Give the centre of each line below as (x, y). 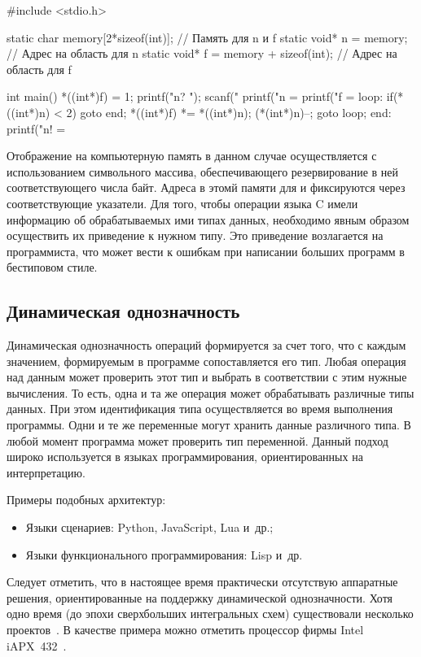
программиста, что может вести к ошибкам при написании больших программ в (206, 251)
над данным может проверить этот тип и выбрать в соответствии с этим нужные (207, 377)
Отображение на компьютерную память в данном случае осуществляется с (192, 156)
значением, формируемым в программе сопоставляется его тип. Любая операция (206, 361)
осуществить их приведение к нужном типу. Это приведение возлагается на (195, 235)
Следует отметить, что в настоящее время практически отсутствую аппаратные (202, 582)
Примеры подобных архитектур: (86, 500)
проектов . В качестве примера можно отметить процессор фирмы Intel (185, 630)
